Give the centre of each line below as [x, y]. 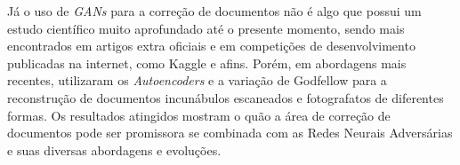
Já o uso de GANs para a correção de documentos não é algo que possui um [214, 11]
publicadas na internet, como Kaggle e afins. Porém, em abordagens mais [207, 63]
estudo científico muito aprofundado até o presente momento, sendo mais [206, 28]
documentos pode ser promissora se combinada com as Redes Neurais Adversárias [230, 133]
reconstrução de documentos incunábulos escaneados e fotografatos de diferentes [226, 97]
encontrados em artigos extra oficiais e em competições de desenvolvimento [211, 46]
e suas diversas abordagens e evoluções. [114, 149]
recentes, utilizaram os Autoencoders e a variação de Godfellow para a [197, 80]
